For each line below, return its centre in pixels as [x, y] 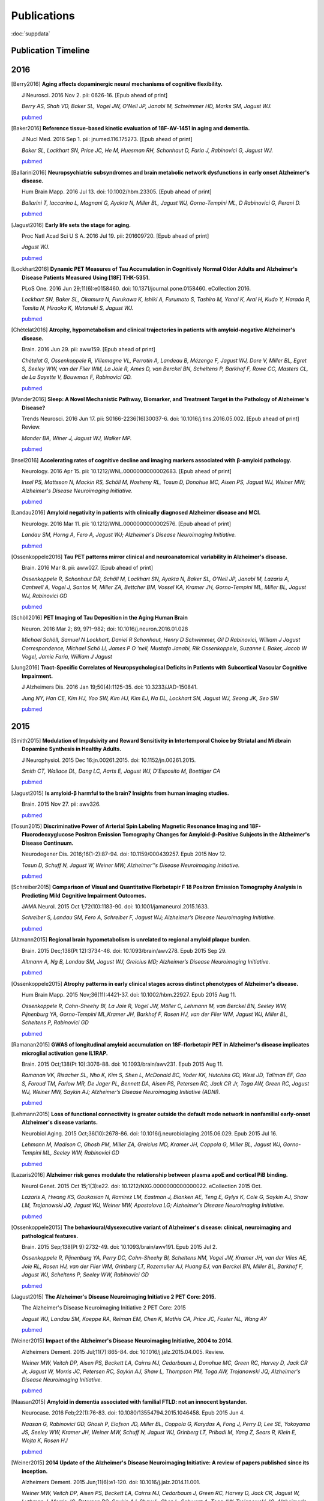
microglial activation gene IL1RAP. [65, 1053]
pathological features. [50, 1236]
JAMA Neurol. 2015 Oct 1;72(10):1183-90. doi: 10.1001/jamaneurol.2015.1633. [115, 907]
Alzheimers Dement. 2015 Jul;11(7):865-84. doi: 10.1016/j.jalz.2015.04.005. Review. [123, 1352]
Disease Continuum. [48, 843]
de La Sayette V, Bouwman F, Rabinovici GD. [77, 377]
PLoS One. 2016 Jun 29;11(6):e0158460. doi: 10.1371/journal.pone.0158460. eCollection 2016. [136, 288]
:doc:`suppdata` [31, 34]
